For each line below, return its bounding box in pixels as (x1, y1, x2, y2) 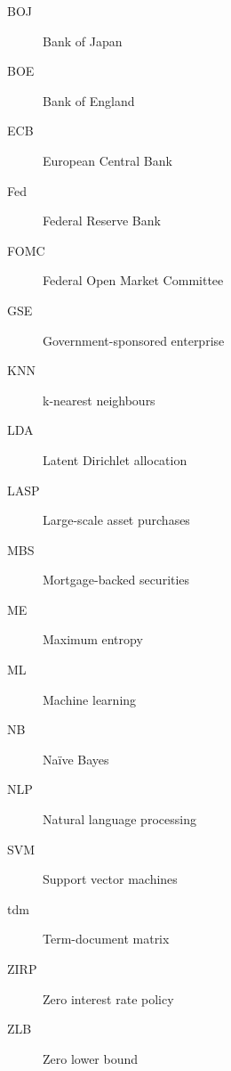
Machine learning (43, 690, 137, 708)
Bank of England (43, 91, 135, 110)
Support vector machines (43, 870, 178, 888)
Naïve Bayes (43, 749, 109, 768)
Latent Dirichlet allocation (43, 450, 187, 469)
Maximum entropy (43, 630, 143, 649)
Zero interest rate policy (43, 989, 174, 1008)
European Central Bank (43, 151, 172, 169)
